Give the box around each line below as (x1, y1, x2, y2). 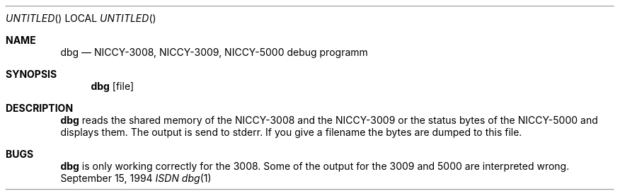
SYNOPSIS (6, 68, 57, 80)
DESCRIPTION (6, 102, 74, 114)
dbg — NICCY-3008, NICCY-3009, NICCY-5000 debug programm (60, 46, 368, 58)
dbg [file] (91, 80, 134, 92)
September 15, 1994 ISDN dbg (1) (60, 172, 212, 184)
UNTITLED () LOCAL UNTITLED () (6, 12, 156, 24)
